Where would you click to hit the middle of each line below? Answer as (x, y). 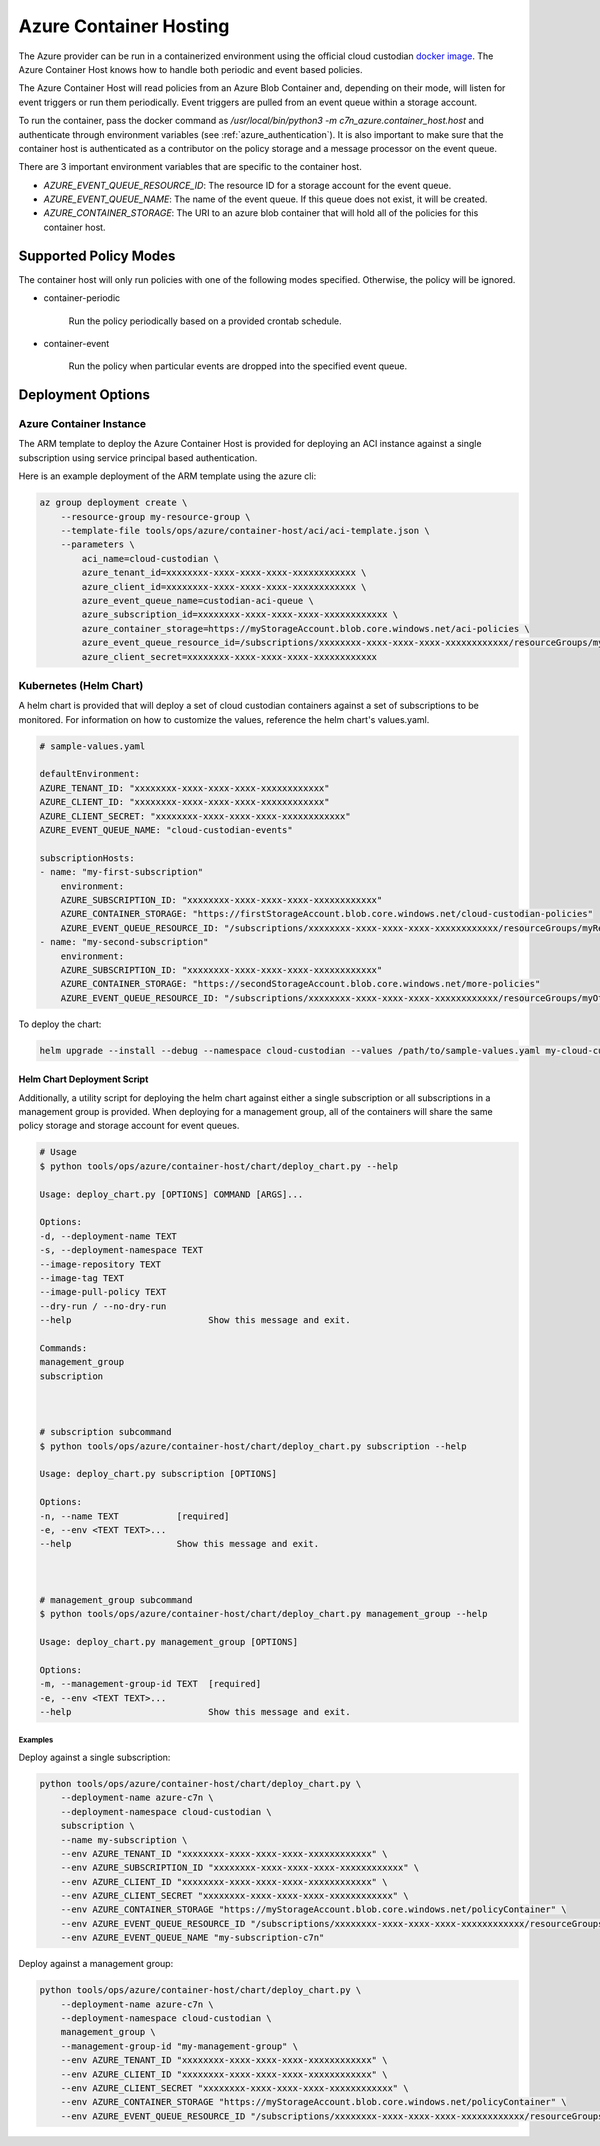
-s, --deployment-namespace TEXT (121, 1250)
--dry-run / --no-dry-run (103, 1306)
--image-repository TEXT (100, 1264)
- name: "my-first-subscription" (121, 872)
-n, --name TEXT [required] (134, 1516)
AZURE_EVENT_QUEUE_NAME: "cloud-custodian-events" (166, 829)
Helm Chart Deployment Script (83, 1079)
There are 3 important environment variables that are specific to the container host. (190, 167)
